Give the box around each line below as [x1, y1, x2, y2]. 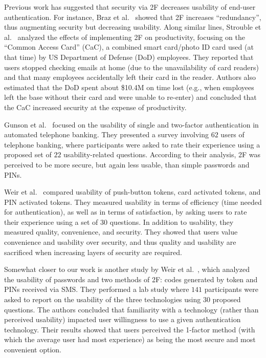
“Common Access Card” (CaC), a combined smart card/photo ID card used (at [4, 41, 254, 52]
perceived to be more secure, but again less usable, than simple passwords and [4, 159, 250, 170]
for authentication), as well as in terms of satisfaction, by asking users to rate [4, 206, 247, 217]
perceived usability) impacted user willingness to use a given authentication [4, 314, 241, 325]
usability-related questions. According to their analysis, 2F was [63, 149, 261, 160]
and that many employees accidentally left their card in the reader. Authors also [4, 72, 256, 82]
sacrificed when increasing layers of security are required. [4, 246, 182, 257]
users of [220, 129, 245, 140]
